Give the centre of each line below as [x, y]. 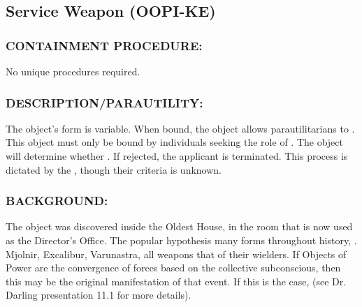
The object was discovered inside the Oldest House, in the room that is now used [179, 226]
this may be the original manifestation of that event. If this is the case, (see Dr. [176, 281]
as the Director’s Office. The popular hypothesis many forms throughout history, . [181, 240]
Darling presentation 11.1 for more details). [99, 295]
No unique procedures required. [73, 71]
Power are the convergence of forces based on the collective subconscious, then [173, 268]
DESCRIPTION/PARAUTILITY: [104, 102]
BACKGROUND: [57, 201]
